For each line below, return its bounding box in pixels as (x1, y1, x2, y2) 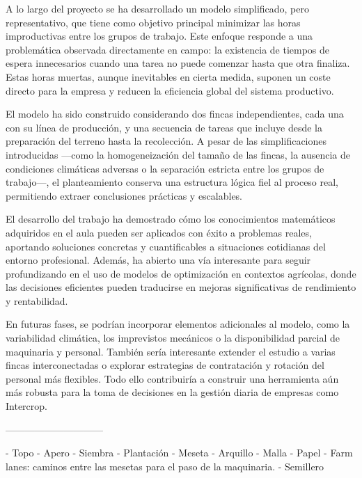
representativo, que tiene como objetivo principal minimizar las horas (6, 15, 301, 29)
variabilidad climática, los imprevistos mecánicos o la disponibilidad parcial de (6, 330, 340, 345)
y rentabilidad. (6, 293, 68, 308)
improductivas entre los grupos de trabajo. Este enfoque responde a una (6, 29, 313, 43)
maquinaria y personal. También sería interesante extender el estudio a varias (6, 344, 336, 358)
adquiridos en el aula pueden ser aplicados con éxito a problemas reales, (6, 225, 312, 239)
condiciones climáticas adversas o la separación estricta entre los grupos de (6, 161, 324, 175)
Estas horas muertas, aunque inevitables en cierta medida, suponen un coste (6, 69, 331, 83)
